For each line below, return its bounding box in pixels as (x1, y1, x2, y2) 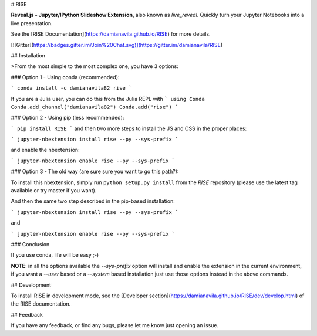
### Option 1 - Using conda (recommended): (11, 73, 120, 80)
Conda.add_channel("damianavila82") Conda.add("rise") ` (11, 103, 178, 110)
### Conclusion (11, 240, 50, 247)
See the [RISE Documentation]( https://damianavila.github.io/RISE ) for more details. (11, 30, 211, 38)
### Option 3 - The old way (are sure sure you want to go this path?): (11, 168, 179, 175)
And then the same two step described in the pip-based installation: (11, 198, 176, 205)
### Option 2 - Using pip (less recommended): (11, 114, 124, 121)
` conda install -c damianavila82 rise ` (11, 85, 132, 91)
